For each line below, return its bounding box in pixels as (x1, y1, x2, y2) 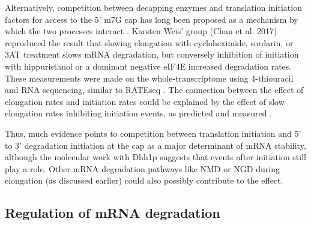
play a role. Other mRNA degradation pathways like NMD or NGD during (5, 162, 280, 175)
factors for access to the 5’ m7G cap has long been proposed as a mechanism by (5, 13, 298, 25)
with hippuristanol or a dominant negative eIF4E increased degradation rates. (5, 59, 292, 72)
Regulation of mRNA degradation (5, 203, 220, 222)
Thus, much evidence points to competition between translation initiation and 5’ (5, 127, 301, 139)
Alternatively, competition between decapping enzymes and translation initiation (5, 1, 302, 13)
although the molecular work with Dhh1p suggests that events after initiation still (5, 151, 306, 163)
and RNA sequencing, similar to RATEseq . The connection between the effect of (5, 83, 304, 96)
